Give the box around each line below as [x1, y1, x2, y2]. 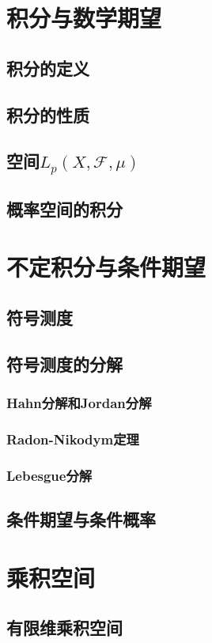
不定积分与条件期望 [6, 251, 206, 283]
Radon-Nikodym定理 [6, 429, 139, 448]
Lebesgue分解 [6, 465, 93, 485]
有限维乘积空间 [6, 615, 123, 640]
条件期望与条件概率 [6, 507, 156, 531]
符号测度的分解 [6, 351, 123, 376]
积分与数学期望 [6, 2, 162, 34]
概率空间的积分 [6, 196, 123, 221]
